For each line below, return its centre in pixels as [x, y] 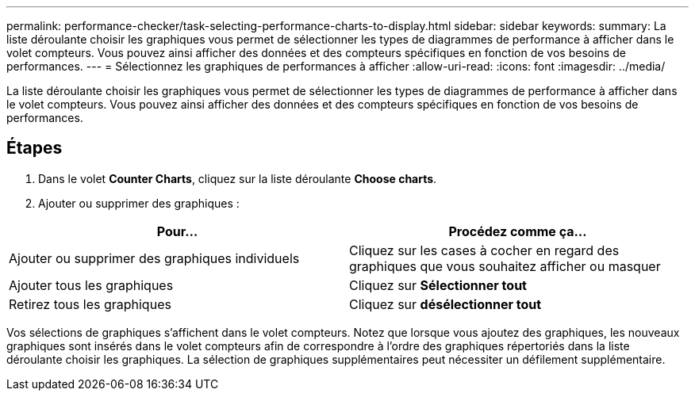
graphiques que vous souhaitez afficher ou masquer [505, 266]
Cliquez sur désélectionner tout [445, 304]
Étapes [35, 148]
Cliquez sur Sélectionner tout [438, 285]
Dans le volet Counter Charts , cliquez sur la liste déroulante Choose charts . [238, 178]
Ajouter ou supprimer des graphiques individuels [154, 258]
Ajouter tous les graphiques [91, 285]
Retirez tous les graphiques [90, 304]
